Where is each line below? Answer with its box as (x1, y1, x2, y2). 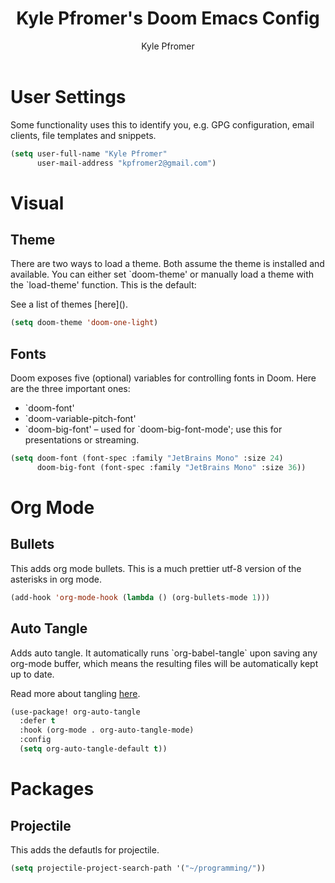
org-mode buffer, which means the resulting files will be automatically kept (10, 657, 319, 669)
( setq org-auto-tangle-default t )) (19, 744, 168, 754)
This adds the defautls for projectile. (10, 843, 160, 856)
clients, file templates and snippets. (10, 129, 157, 141)
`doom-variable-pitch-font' (24, 413, 137, 425)
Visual (10, 192, 65, 214)
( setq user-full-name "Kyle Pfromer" (10, 148, 168, 159)
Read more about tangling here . (10, 687, 141, 699)
